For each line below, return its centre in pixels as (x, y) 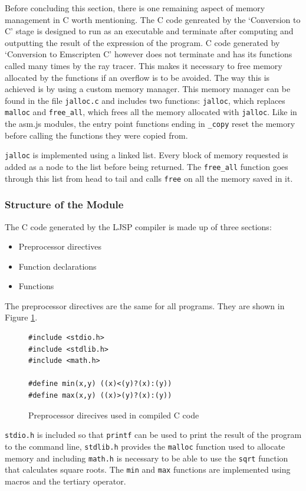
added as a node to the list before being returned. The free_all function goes (147, 166)
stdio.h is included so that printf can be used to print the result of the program (153, 435)
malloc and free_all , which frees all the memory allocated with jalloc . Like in (151, 112)
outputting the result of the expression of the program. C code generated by (142, 42)
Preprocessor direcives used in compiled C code (114, 415)
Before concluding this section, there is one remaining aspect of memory (135, 8)
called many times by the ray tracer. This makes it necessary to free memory (144, 65)
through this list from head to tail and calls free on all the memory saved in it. (149, 178)
